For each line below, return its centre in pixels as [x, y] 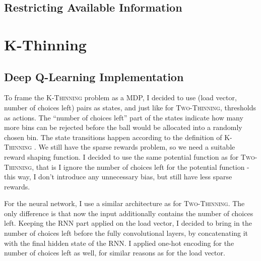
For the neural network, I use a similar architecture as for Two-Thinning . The [124, 203]
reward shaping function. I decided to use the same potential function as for [121, 156]
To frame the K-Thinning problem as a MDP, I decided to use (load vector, [120, 97]
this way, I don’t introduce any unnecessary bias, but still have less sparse [118, 177]
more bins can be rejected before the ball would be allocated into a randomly [123, 127]
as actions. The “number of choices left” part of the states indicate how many [124, 117]
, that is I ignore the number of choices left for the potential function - [141, 167]
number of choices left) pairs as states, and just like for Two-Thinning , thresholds [130, 107]
